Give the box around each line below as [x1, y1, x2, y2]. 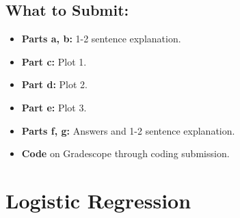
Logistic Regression [5, 186, 191, 214]
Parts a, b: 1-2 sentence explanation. [21, 31, 181, 46]
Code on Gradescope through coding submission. [21, 146, 230, 161]
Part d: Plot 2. [21, 77, 88, 92]
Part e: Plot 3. [21, 100, 87, 114]
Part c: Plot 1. [21, 54, 87, 68]
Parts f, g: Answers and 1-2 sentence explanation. [21, 123, 235, 137]
